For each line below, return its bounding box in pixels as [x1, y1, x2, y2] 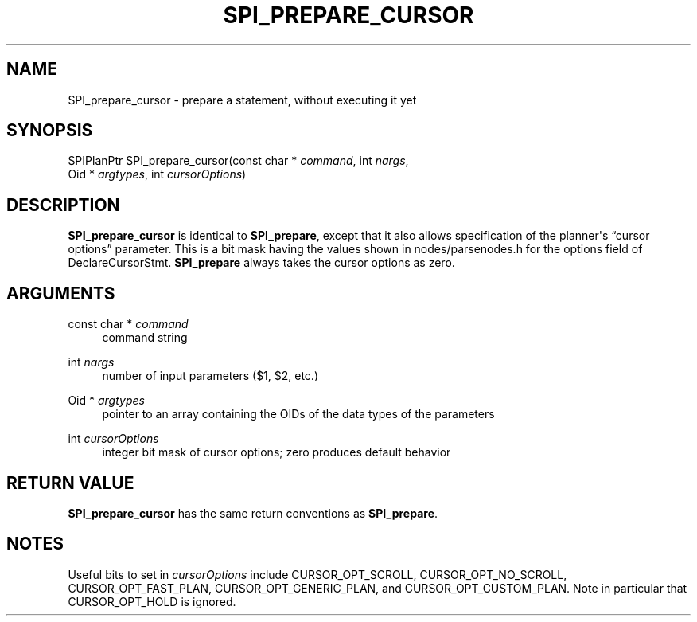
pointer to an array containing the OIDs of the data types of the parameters [102, 407, 495, 421]
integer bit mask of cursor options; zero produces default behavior [102, 445, 451, 460]
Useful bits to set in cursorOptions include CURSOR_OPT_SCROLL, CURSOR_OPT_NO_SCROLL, [68, 567, 567, 581]
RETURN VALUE [6, 472, 134, 493]
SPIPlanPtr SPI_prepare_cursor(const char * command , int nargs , [68, 154, 409, 168]
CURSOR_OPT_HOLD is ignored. [68, 594, 236, 608]
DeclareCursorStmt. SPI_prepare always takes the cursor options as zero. [68, 256, 455, 270]
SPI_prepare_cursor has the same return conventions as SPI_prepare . [68, 506, 438, 520]
